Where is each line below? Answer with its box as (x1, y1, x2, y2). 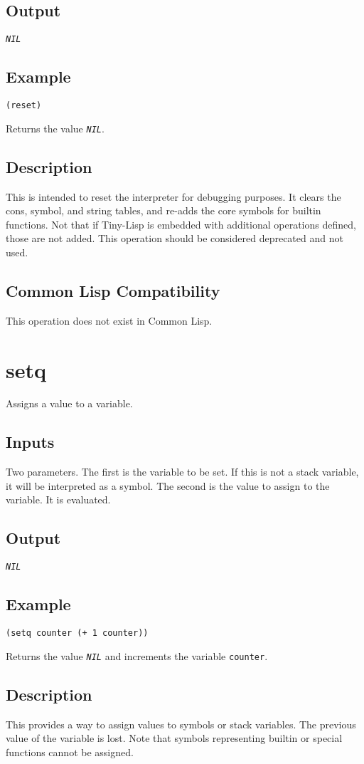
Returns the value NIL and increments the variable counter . (6, 648, 268, 663)
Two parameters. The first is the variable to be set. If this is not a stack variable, (6, 464, 359, 479)
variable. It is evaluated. (6, 492, 111, 507)
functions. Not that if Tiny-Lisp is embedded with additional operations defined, (6, 216, 356, 231)
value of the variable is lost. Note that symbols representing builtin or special (6, 731, 343, 745)
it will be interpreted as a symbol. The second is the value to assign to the (6, 478, 330, 493)
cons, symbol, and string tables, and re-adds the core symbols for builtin (6, 203, 321, 218)
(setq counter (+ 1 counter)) (6, 628, 149, 639)
